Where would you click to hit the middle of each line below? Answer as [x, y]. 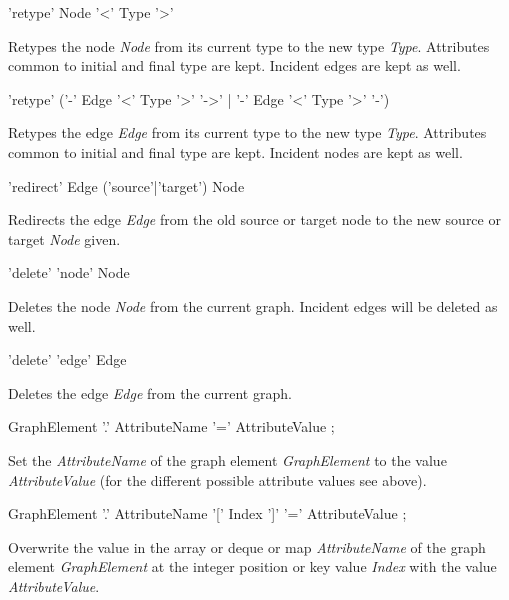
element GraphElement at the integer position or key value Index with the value [252, 566]
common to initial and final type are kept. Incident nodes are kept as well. [235, 151]
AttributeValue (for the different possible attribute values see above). [217, 479]
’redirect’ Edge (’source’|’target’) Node [126, 185]
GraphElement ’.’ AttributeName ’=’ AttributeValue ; [171, 426]
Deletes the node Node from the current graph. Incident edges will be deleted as [253, 305]
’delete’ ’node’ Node [69, 272]
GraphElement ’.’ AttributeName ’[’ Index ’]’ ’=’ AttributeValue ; [207, 513]
